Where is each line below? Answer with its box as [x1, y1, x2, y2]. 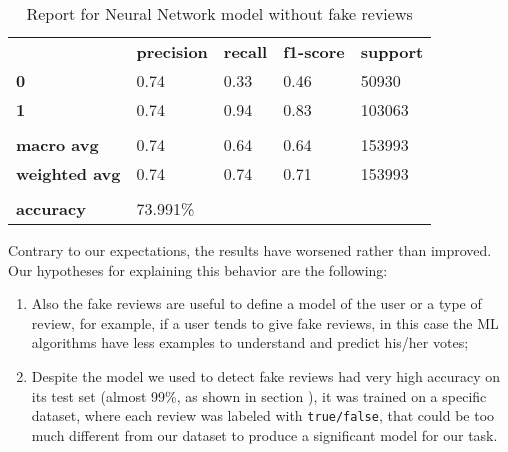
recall [223, 40, 268, 63]
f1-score [283, 40, 345, 63]
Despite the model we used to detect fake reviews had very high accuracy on [31, 365, 501, 386]
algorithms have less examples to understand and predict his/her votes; [31, 332, 469, 353]
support [360, 40, 424, 63]
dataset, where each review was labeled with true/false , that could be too [31, 405, 495, 426]
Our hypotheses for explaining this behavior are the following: [8, 259, 388, 280]
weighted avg [16, 162, 121, 185]
